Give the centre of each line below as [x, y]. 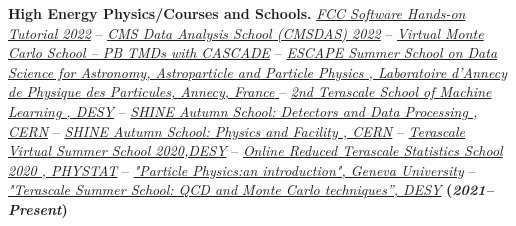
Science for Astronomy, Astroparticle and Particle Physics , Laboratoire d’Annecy [257, 71]
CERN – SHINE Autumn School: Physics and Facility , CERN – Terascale [236, 130]
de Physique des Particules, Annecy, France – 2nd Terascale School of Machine [250, 91]
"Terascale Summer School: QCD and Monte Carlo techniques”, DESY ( [230, 189]
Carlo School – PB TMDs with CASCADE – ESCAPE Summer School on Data [253, 52]
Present [35, 208]
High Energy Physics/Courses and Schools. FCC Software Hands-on [237, 13]
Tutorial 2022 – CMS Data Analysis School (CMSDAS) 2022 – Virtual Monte [246, 32]
